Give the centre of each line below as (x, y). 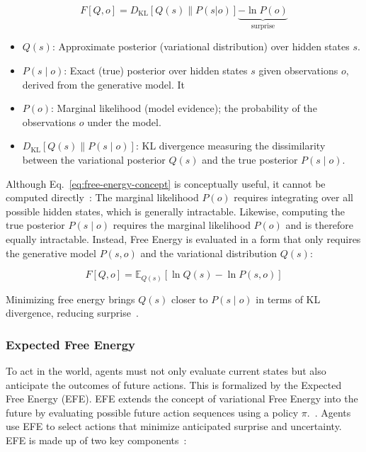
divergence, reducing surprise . (72, 313)
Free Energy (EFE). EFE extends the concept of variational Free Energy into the (182, 399)
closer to (190, 299)
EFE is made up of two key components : (96, 440)
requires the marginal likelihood (182, 225)
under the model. (124, 122)
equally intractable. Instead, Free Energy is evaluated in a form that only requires (183, 238)
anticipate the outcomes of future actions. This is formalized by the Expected (174, 384)
